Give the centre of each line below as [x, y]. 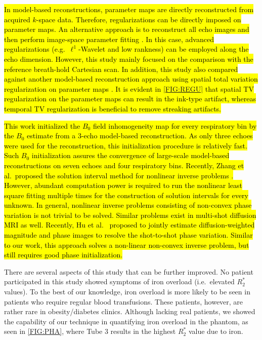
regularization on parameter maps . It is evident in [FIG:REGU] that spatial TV [129, 88]
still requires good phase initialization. [63, 255]
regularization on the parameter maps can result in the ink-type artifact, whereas [130, 99]
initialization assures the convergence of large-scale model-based [130, 155]
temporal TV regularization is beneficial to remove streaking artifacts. [113, 108]
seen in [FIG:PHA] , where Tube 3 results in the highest [90, 331]
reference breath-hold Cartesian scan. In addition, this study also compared [121, 69]
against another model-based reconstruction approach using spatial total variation [131, 79]
